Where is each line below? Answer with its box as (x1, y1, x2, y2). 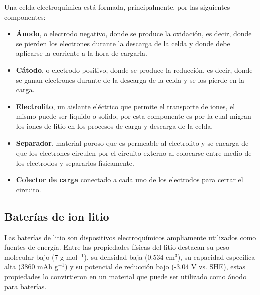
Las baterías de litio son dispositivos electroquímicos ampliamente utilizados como (4, 232, 256, 242)
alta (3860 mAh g (4, 261, 58, 272)
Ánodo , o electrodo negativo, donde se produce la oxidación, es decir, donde (16, 28, 252, 39)
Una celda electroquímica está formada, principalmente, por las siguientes (4, 2, 230, 12)
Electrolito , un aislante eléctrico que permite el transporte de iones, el (16, 101, 235, 111)
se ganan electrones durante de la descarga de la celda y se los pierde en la (16, 74, 245, 85)
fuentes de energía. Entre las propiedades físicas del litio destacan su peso (4, 242, 230, 252)
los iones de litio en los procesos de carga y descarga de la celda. (16, 120, 213, 131)
